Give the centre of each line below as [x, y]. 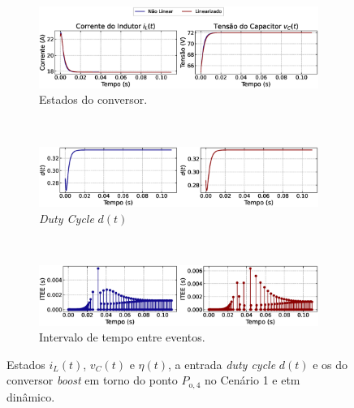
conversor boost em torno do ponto [92, 380]
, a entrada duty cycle [222, 364]
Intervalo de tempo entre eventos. [122, 337]
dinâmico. [31, 396]
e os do [330, 364]
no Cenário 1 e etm [253, 380]
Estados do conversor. [93, 99]
